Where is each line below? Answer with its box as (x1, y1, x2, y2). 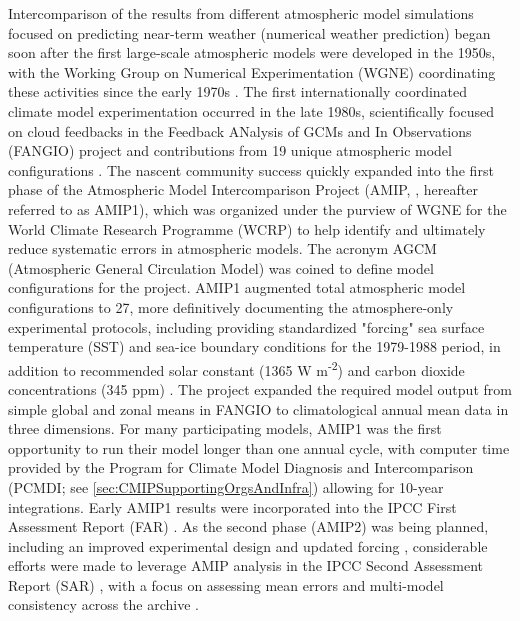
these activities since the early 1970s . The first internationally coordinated (8, 81, 468, 102)
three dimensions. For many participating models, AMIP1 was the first (8, 418, 442, 439)
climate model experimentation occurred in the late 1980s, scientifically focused (8, 100, 495, 121)
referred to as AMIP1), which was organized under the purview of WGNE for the (8, 198, 507, 219)
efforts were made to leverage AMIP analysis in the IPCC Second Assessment (8, 555, 484, 576)
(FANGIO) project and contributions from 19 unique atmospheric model (8, 140, 452, 161)
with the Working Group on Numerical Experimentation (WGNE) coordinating (8, 61, 496, 82)
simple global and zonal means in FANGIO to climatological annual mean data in (8, 398, 509, 419)
